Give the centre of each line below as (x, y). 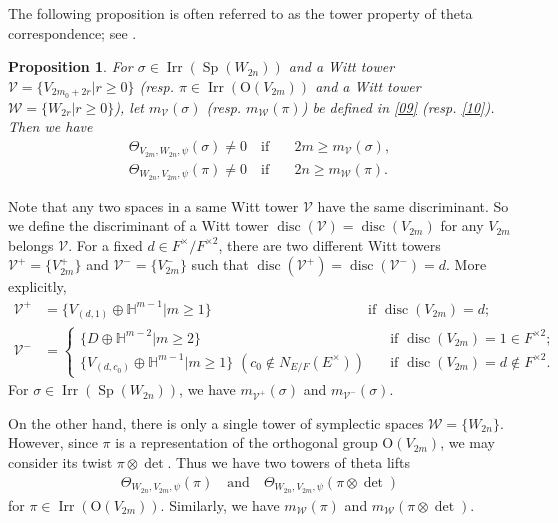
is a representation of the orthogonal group (246, 442)
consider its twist (60, 462)
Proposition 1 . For (70, 66)
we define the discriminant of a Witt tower (138, 225)
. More (466, 264)
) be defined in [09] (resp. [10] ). (398, 106)
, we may (468, 442)
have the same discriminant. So (413, 205)
